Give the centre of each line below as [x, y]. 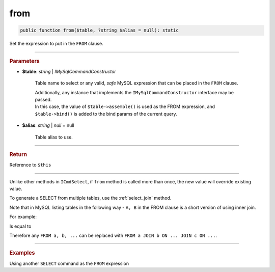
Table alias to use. [54, 137]
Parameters [25, 61]
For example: [23, 217]
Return [18, 154]
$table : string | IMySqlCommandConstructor [69, 71]
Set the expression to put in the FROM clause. [57, 44]
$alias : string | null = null [48, 125]
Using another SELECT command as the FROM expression [69, 263]
